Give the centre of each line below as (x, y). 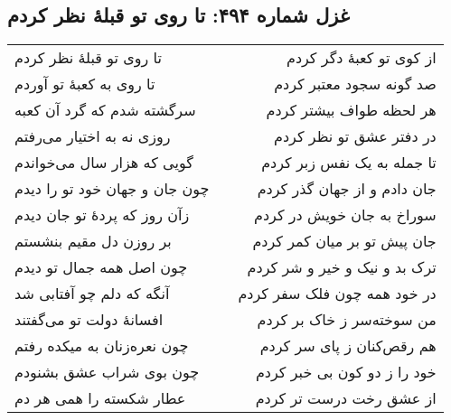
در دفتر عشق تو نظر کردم (355, 136)
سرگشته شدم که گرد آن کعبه (105, 110)
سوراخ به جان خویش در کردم (345, 215)
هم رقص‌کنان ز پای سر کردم (348, 346)
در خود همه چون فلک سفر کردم (337, 294)
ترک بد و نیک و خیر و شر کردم (342, 267)
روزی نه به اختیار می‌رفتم (93, 136)
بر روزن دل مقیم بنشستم (93, 241)
